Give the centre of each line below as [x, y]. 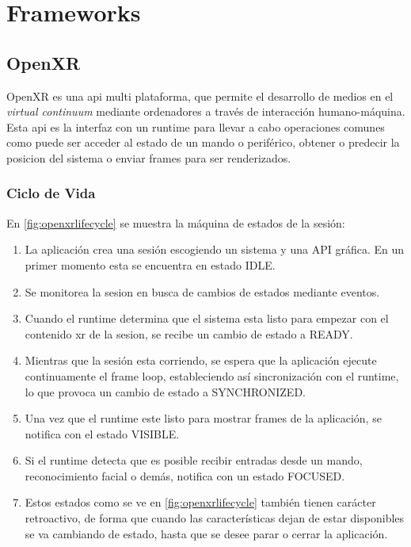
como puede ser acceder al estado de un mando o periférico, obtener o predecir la [203, 142]
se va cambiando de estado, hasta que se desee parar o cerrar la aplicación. [206, 533]
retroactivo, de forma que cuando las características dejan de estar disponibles [215, 518]
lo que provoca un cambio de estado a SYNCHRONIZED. [165, 391]
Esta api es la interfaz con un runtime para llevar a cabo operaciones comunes [196, 126]
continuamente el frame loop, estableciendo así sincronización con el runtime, [212, 375]
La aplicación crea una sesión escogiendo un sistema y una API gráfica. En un [214, 249]
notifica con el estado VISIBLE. [102, 433]
